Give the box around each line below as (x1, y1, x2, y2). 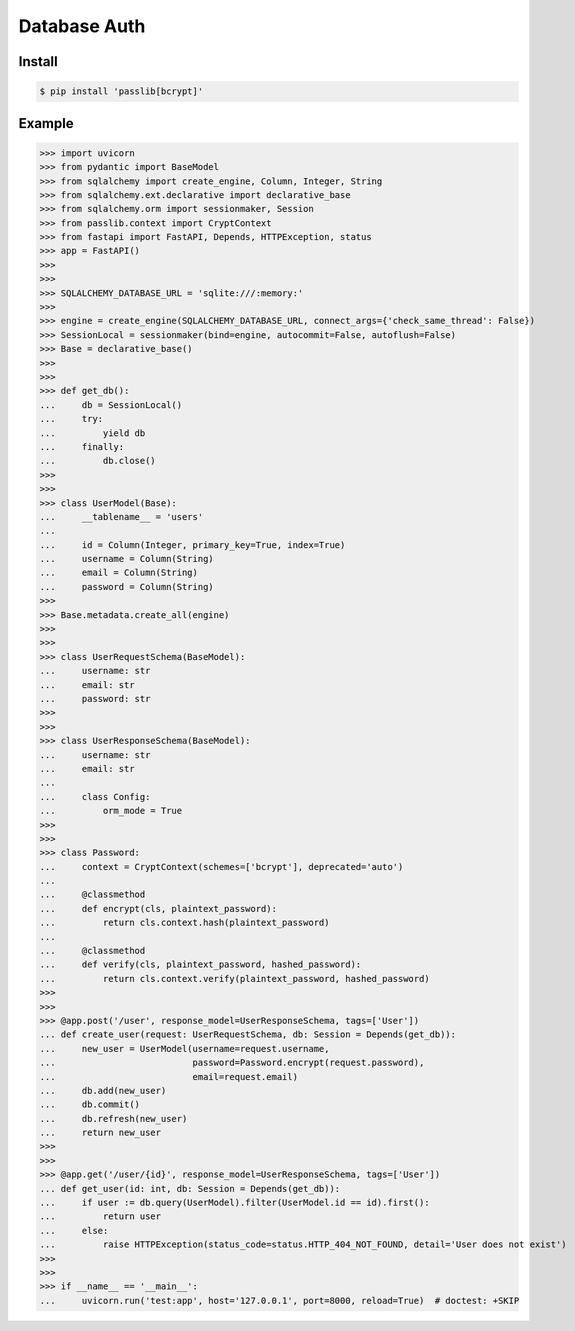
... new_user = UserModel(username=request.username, (39, 1043, 330, 1054)
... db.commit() (39, 1099, 140, 1110)
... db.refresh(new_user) (39, 1113, 188, 1124)
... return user (39, 1211, 162, 1222)
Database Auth (18, 15, 146, 37)
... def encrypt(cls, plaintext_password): (39, 903, 277, 914)
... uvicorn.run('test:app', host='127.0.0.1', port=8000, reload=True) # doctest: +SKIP (39, 1295, 520, 1306)
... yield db (39, 427, 146, 439)
